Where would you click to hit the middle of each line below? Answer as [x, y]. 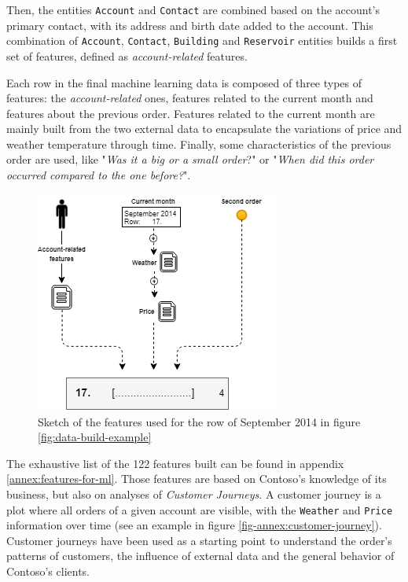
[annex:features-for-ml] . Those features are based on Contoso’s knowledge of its [197, 479]
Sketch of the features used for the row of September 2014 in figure [199, 421]
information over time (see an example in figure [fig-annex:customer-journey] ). [194, 525]
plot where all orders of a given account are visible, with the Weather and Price [200, 509]
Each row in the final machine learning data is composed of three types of [184, 82]
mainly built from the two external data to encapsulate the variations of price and [204, 129]
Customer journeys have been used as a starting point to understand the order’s [199, 540]
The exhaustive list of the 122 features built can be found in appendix [175, 463]
